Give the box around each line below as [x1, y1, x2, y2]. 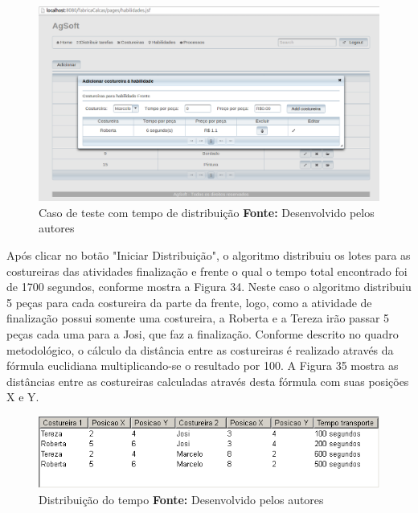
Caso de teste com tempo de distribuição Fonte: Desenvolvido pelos [39, 203, 375, 220]
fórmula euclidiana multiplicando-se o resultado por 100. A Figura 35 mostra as [6, 357, 399, 374]
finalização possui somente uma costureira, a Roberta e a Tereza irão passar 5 [6, 310, 390, 326]
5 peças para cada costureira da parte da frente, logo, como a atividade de [6, 293, 372, 310]
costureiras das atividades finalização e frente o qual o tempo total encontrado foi [6, 262, 408, 279]
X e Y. [6, 388, 39, 405]
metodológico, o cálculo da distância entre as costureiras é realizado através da [6, 341, 394, 358]
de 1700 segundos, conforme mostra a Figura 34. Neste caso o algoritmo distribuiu [6, 278, 412, 295]
